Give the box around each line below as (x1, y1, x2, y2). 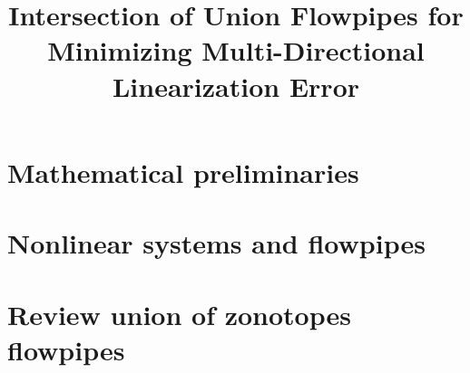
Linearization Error (112, 67, 360, 104)
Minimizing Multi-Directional (47, 32, 425, 69)
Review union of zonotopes (7, 295, 351, 332)
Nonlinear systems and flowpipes (7, 225, 426, 262)
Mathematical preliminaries (7, 153, 359, 190)
